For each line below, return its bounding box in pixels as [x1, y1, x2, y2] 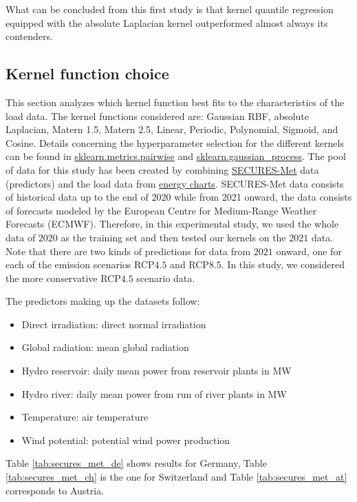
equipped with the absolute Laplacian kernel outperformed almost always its [6, 15, 328, 30]
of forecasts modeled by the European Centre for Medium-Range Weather [6, 203, 317, 217]
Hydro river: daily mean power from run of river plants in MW [21, 386, 287, 401]
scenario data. [136, 270, 195, 285]
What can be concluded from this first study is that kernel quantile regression [6, 2, 334, 16]
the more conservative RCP [6, 270, 121, 285]
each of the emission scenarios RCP [6, 257, 155, 272]
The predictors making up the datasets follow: [6, 294, 200, 308]
